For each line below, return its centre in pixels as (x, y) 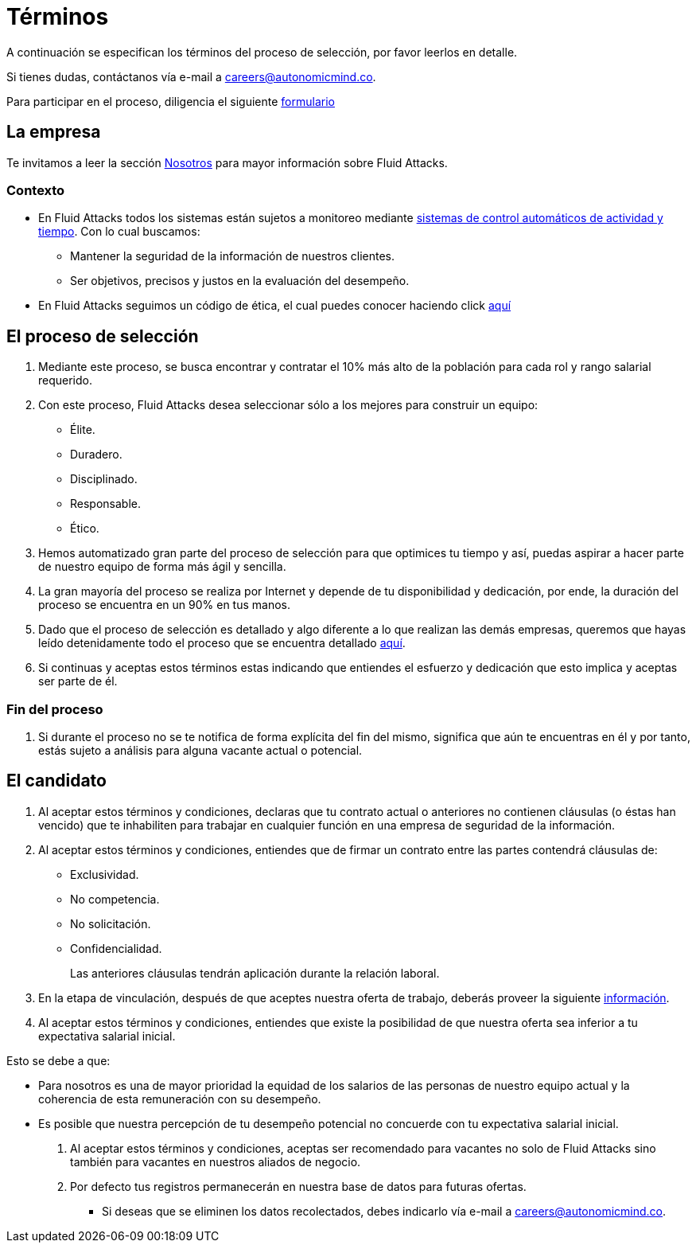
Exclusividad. (105, 874)
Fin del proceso (55, 709)
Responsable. (106, 504)
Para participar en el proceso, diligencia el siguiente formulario (171, 101)
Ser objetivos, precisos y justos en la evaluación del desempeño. (240, 281)
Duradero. (96, 455)
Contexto (36, 190)
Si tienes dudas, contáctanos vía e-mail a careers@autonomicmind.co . (191, 76)
